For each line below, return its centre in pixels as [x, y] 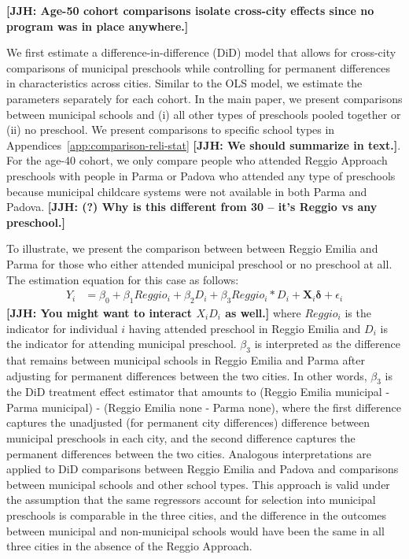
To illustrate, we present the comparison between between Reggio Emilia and [192, 248]
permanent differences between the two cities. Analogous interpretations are [189, 453]
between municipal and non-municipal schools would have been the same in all [195, 530]
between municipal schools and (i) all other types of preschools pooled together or [204, 114]
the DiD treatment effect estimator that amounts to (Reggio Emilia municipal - [198, 392]
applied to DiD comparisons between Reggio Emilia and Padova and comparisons [203, 469]
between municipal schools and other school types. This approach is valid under [198, 484]
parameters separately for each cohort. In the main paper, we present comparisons [204, 98]
